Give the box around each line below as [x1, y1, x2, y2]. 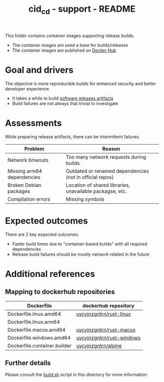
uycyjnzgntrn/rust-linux [76, 310, 131, 317]
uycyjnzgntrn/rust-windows [76, 334, 141, 341]
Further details [5, 359, 51, 367]
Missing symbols [65, 195, 105, 202]
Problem [24, 145, 45, 152]
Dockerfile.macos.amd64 [7, 326, 66, 333]
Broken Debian [7, 182, 41, 189]
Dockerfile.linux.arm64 [7, 318, 60, 325]
